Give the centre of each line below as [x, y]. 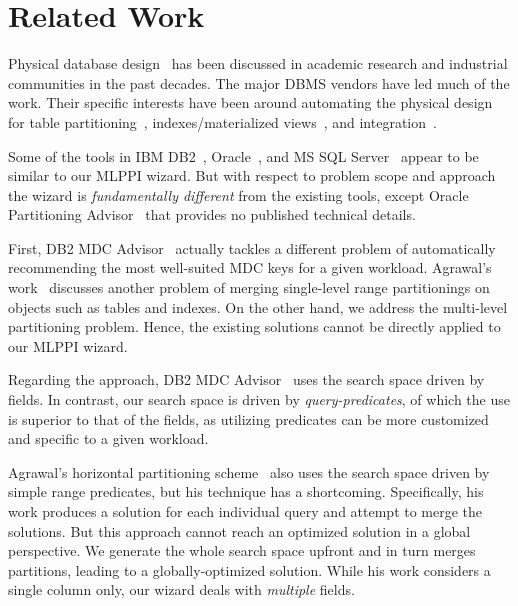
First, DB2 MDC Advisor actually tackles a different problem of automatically [252, 247]
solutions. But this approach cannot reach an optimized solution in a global [239, 530]
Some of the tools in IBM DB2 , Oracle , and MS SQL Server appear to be [243, 155]
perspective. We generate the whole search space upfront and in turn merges [242, 550]
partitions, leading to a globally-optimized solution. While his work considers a [249, 569]
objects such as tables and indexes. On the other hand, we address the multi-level [258, 306]
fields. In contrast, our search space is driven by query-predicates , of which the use [259, 399]
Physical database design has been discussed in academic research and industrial [258, 63]
